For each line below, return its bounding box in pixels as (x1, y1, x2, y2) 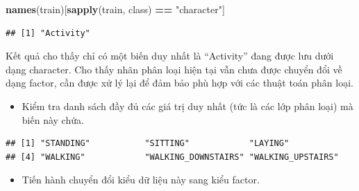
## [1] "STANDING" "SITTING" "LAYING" (6, 138, 290, 149)
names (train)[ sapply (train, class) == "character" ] (6, 2, 225, 16)
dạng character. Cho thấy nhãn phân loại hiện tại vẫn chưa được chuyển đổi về (6, 62, 342, 76)
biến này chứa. (22, 112, 84, 127)
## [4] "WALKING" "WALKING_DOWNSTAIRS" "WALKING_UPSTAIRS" (6, 152, 339, 162)
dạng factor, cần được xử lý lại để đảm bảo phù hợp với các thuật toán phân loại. (6, 75, 353, 90)
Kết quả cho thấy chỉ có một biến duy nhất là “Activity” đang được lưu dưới (6, 48, 334, 63)
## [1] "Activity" (6, 28, 90, 38)
